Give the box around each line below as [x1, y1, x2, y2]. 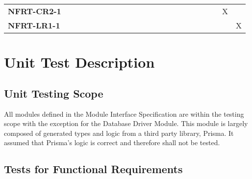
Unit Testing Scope [4, 85, 103, 101]
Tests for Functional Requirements [4, 161, 183, 177]
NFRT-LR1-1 [8, 20, 60, 31]
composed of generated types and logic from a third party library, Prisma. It [4, 128, 234, 138]
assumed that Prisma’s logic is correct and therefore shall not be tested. [4, 137, 220, 148]
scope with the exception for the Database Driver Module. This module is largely [4, 118, 248, 128]
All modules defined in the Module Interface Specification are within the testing [4, 108, 244, 119]
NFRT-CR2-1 [8, 5, 61, 17]
